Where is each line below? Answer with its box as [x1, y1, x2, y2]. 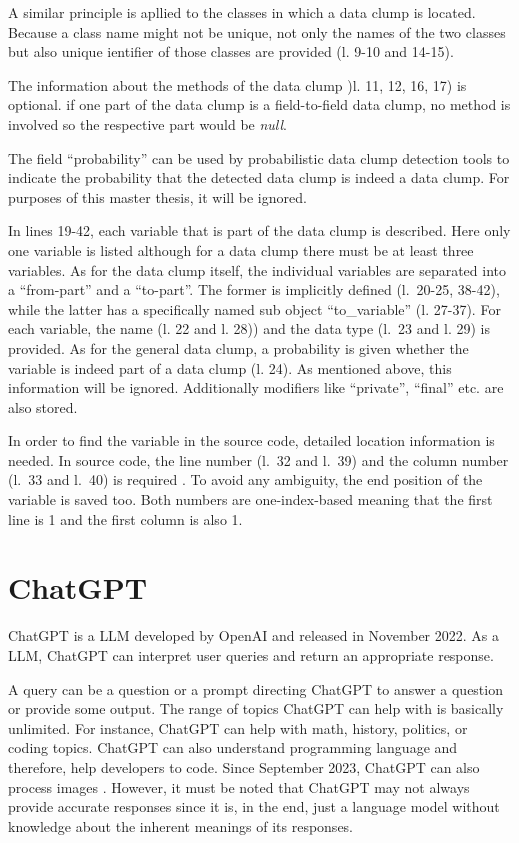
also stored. [8, 396, 78, 417]
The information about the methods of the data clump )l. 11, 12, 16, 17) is [8, 74, 467, 95]
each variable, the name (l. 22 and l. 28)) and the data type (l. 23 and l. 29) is [8, 318, 490, 339]
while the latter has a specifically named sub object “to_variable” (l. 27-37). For [8, 298, 501, 319]
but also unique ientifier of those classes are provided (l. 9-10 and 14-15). [8, 41, 454, 62]
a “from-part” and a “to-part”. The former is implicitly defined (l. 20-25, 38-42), [8, 279, 500, 300]
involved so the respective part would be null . [8, 113, 287, 134]
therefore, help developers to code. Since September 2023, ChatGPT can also [8, 756, 480, 777]
